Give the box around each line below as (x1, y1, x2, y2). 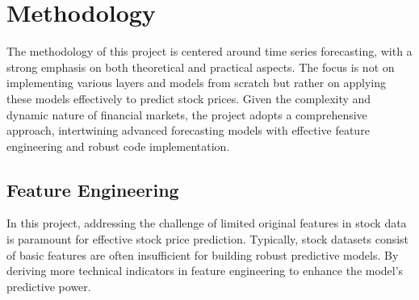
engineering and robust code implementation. (6, 137, 230, 154)
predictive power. (6, 277, 91, 294)
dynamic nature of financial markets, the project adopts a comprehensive (6, 106, 367, 123)
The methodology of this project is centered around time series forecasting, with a (6, 43, 413, 60)
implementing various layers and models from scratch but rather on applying (6, 74, 386, 91)
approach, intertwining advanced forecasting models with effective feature (6, 122, 370, 139)
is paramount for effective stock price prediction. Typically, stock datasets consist (6, 231, 409, 248)
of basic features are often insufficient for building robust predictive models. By (6, 246, 399, 263)
